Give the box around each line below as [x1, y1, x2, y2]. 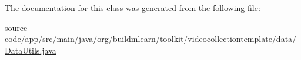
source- [5, 21, 30, 33]
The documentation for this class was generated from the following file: [5, 2, 260, 13]
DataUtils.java [5, 44, 56, 56]
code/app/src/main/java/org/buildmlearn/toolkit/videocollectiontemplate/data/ [5, 33, 297, 45]
